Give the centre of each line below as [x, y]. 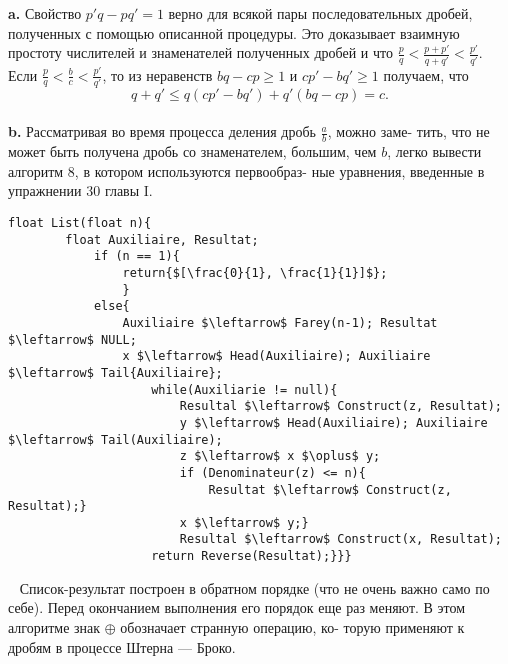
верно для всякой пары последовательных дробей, [320, 13]
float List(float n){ [80, 223]
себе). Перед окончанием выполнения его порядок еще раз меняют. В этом [237, 607]
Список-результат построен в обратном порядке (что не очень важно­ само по [254, 587]
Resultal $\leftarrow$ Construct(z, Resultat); [340, 406]
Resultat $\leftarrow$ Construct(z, [330, 489]
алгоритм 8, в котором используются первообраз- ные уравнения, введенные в [246, 170]
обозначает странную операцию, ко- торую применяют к [292, 626]
